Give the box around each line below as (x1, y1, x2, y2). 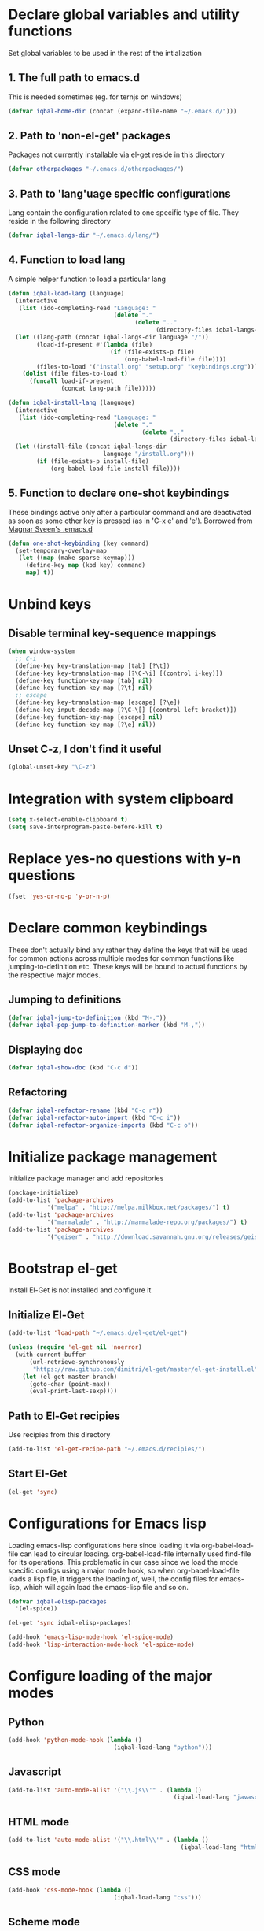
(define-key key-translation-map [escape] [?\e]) (15, 699, 181, 706)
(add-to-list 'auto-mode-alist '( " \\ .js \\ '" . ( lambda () (8, 1786, 202, 1794)
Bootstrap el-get (8, 1259, 118, 1277)
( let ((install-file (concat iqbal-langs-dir (15, 443, 167, 450)
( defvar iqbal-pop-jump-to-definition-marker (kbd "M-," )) (8, 1021, 206, 1029)
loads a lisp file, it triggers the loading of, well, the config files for (8, 1573, 218, 1584)
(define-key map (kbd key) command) (25, 562, 146, 569)
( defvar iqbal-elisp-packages (8, 1597, 108, 1606)
